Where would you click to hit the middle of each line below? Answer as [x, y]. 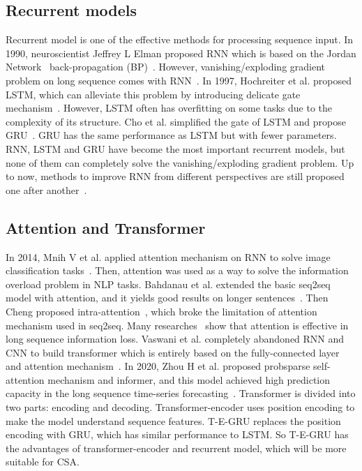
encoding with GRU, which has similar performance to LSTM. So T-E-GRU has [177, 434]
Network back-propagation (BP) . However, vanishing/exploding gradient [166, 67]
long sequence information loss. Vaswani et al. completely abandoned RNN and [175, 339]
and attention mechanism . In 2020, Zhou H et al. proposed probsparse [158, 366]
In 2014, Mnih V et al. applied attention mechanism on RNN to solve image [168, 256]
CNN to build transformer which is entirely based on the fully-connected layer [173, 352]
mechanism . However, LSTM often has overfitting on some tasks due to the [169, 108]
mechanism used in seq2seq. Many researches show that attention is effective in [177, 325]
